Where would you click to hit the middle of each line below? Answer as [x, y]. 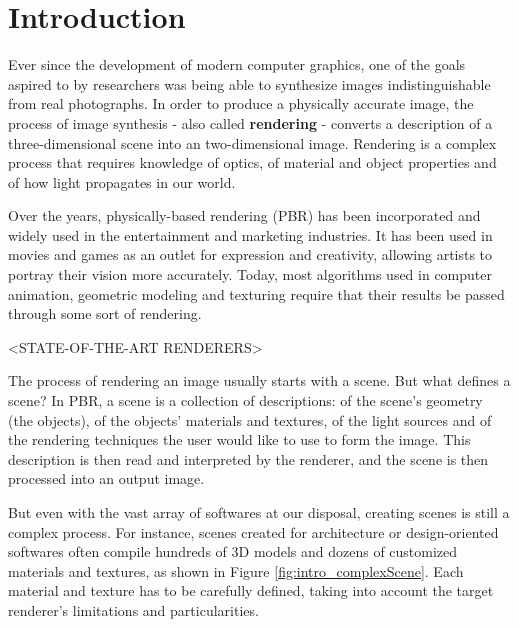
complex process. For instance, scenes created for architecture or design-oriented [253, 531]
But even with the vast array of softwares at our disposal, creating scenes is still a [259, 512]
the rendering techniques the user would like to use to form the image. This [239, 439]
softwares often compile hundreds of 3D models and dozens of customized [233, 551]
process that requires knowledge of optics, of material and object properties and [252, 162]
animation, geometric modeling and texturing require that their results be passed [256, 293]
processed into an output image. [106, 478]
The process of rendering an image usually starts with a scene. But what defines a [259, 380]
